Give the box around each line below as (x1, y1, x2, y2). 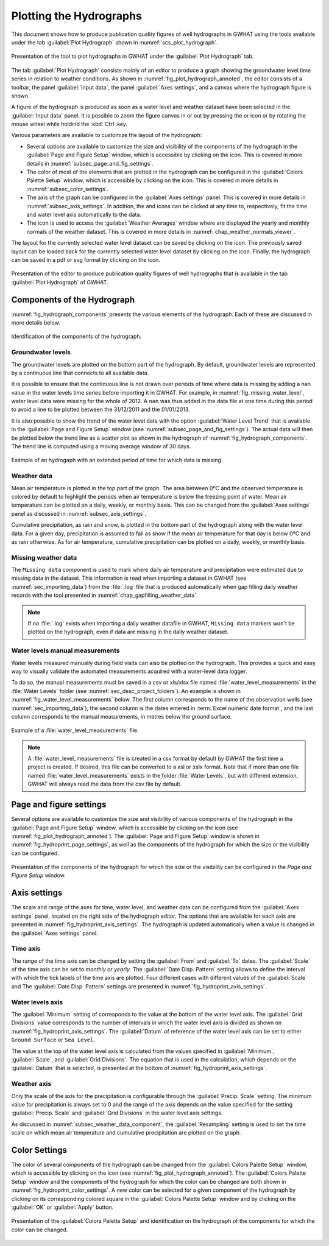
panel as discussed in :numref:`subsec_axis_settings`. (11, 510, 146, 517)
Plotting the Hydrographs (11, 9, 143, 23)
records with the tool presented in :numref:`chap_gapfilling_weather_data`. (11, 591, 198, 599)
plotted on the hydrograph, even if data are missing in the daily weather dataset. (27, 628, 229, 636)
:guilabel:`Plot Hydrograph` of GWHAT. (11, 278, 108, 286)
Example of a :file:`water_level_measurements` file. (11, 727, 140, 734)
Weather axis (11, 1080, 52, 1088)
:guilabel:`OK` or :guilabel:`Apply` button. (11, 1203, 114, 1211)
